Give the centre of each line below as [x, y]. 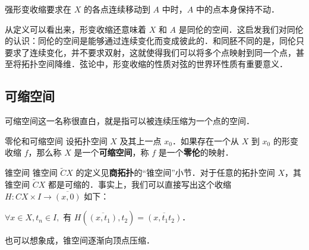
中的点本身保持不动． [237, 9]
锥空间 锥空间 [31, 173]
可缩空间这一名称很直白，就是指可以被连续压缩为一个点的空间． [130, 121]
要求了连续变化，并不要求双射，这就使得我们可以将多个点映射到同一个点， [150, 52]
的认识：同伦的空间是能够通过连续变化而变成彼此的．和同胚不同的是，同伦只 [154, 41]
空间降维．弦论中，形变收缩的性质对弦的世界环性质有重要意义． [163, 64]
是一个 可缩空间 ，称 [111, 152]
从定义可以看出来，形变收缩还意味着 [75, 29]
